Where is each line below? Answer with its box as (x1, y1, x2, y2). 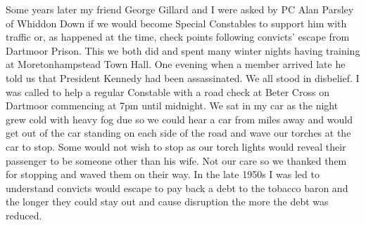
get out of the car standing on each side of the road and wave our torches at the (6, 125, 351, 140)
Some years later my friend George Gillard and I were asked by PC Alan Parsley (6, 2, 354, 16)
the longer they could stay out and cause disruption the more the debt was (6, 194, 329, 209)
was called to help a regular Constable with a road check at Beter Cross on (6, 84, 329, 99)
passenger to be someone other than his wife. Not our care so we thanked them (6, 153, 347, 168)
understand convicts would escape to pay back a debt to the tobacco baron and (6, 180, 348, 195)
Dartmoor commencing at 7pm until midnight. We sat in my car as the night (6, 98, 339, 113)
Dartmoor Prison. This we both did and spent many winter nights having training (6, 43, 360, 57)
